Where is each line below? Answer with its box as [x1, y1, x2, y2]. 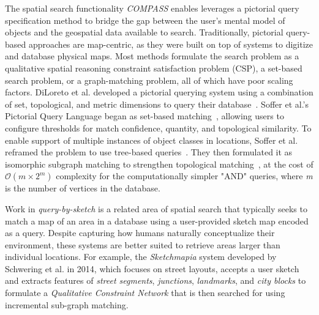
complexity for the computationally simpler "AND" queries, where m [56, 169, 313, 182]
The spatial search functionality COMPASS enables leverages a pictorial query [5, 2, 299, 14]
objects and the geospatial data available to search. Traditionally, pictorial [5, 26, 283, 39]
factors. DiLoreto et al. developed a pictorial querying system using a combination [5, 86, 313, 98]
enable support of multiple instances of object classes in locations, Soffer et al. [5, 133, 298, 146]
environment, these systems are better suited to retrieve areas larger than [5, 238, 280, 251]
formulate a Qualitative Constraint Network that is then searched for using [5, 286, 285, 299]
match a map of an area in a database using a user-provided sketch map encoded [5, 214, 309, 227]
